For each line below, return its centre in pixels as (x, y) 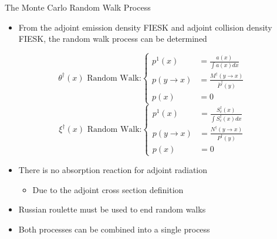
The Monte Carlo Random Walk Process (78, 7)
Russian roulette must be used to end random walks (112, 209)
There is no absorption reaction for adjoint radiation (113, 170)
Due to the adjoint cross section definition (108, 189)
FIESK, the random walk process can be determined (113, 39)
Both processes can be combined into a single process (114, 229)
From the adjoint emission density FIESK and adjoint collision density (145, 27)
